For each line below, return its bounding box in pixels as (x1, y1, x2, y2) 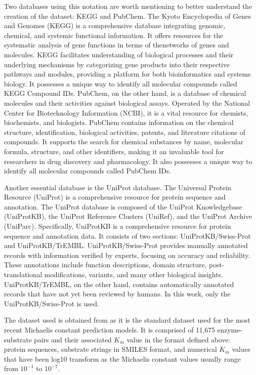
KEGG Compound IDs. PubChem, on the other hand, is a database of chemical (4, 88, 246, 98)
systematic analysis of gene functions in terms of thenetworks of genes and (4, 40, 229, 50)
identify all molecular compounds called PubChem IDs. (4, 166, 171, 176)
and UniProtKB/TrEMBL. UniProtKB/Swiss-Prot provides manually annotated (4, 240, 248, 250)
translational (4, 269, 43, 280)
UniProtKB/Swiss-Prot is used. (4, 298, 99, 308)
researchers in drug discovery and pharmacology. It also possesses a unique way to (4, 156, 253, 166)
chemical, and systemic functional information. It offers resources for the (4, 30, 223, 40)
